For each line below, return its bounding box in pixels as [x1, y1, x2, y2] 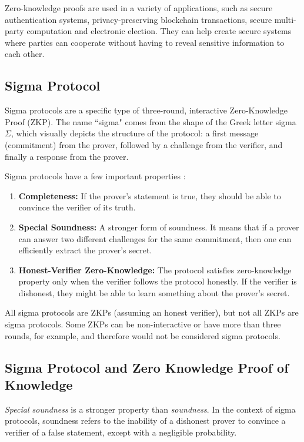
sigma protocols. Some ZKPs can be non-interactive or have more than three [5, 318, 281, 330]
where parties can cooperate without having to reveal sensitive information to [5, 36, 285, 48]
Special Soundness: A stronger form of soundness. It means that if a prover [18, 220, 299, 233]
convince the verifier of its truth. [18, 201, 136, 213]
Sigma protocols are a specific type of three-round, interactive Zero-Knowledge [5, 104, 288, 116]
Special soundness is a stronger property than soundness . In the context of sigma [5, 403, 296, 415]
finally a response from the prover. [5, 150, 129, 162]
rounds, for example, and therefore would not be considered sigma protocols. [5, 329, 280, 341]
